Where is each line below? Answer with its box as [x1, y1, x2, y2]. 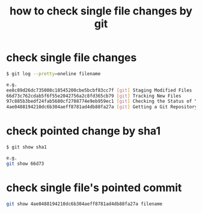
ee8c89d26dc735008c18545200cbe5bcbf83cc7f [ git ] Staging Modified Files [6, 87, 192, 93]
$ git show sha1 [6, 144, 47, 150]
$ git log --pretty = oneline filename [6, 70, 101, 76]
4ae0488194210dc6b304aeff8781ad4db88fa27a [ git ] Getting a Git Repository [6, 104, 198, 110]
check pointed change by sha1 [6, 125, 161, 138]
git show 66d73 [6, 161, 44, 167]
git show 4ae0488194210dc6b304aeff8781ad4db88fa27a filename [6, 200, 163, 207]
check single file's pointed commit [6, 181, 182, 194]
